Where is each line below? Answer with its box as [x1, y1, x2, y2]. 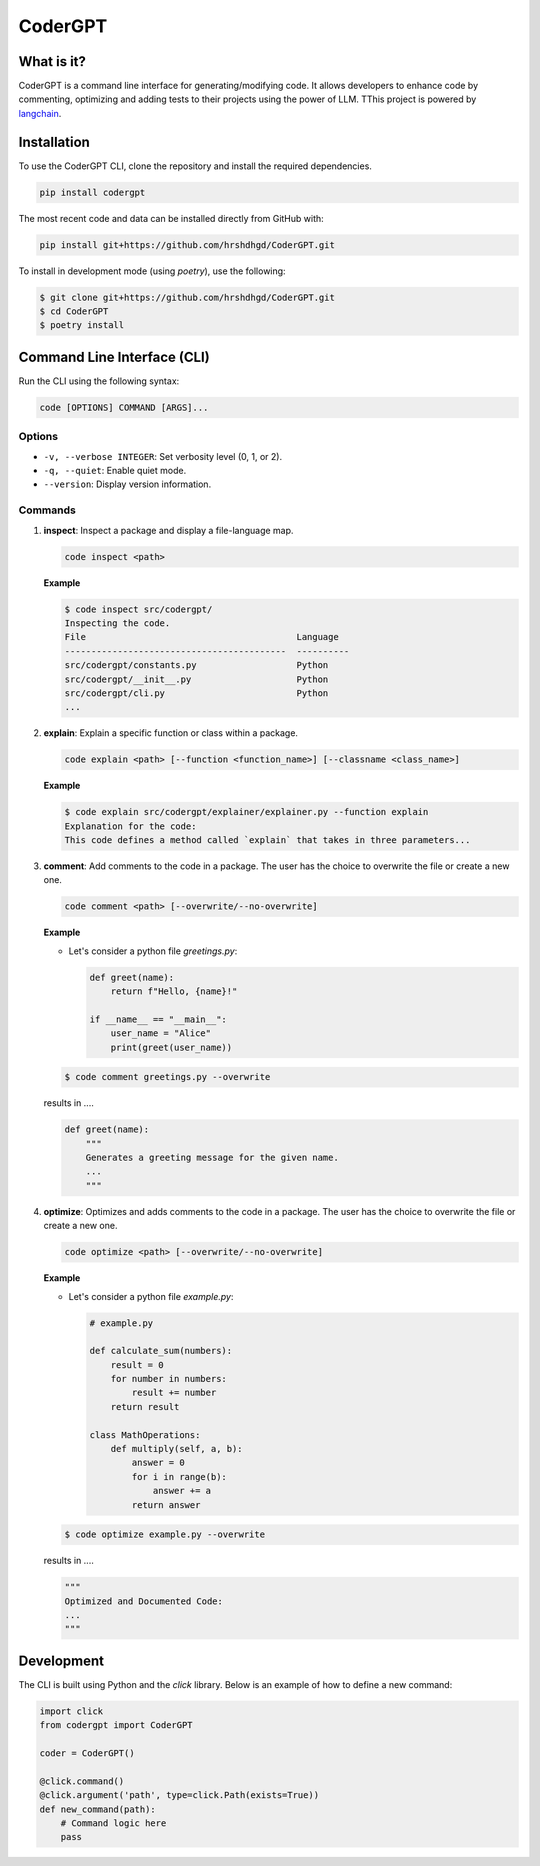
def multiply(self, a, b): [110, 1443, 244, 1455]
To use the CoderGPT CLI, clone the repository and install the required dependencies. [18, 160, 372, 172]
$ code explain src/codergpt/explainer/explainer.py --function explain [64, 806, 429, 818]
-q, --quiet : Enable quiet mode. [43, 465, 187, 477]
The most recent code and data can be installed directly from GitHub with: [18, 212, 324, 224]
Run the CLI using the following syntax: [18, 375, 180, 387]
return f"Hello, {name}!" [110, 986, 238, 997]
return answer [131, 1499, 201, 1510]
